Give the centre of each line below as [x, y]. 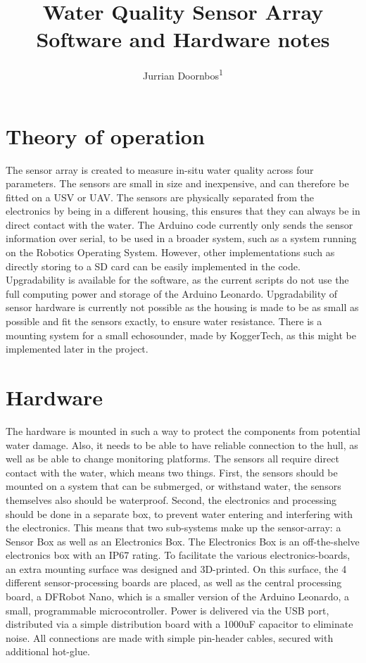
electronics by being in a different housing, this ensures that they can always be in [183, 211]
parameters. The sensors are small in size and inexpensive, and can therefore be [177, 183]
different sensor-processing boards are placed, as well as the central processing [174, 582]
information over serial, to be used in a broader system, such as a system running [181, 238]
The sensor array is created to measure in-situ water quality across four [160, 169]
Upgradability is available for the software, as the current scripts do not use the [177, 280]
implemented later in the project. [77, 349]
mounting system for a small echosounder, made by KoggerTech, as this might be [181, 335]
